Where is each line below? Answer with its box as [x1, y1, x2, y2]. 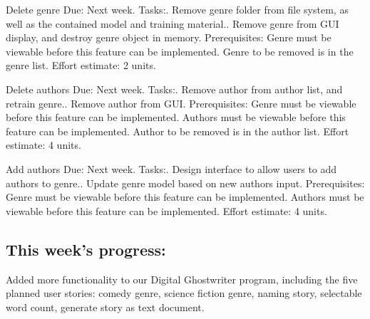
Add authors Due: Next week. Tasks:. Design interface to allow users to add [6, 161, 337, 176]
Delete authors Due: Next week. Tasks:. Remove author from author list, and [6, 81, 343, 96]
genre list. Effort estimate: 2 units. [6, 58, 156, 73]
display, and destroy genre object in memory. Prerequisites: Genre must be [6, 30, 332, 45]
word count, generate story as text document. [6, 299, 205, 314]
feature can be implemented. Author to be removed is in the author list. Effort [6, 123, 349, 138]
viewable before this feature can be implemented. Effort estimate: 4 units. [6, 203, 327, 218]
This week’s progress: [6, 238, 166, 260]
